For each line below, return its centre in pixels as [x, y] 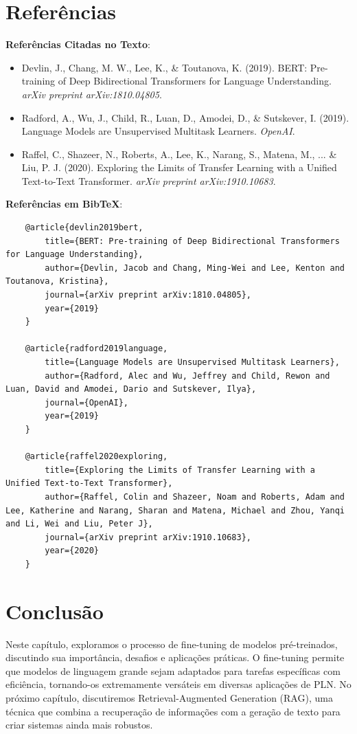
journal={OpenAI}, [87, 402]
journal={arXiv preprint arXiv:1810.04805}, [148, 295]
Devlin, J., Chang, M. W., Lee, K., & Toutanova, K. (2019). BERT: [164, 67]
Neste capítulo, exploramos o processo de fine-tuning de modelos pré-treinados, [172, 644]
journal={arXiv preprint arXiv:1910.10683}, [148, 537]
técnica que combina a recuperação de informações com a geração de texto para [173, 711]
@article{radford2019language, [96, 349]
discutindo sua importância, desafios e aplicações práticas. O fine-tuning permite [175, 657]
